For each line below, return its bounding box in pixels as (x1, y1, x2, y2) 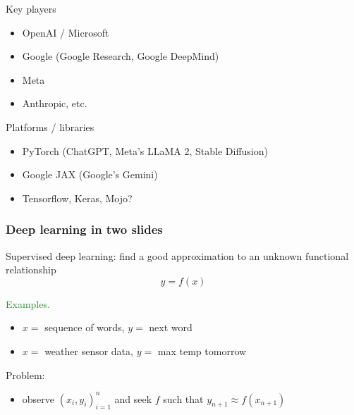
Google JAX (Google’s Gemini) (22, 167, 158, 182)
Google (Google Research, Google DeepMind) (22, 49, 219, 63)
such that (163, 391, 204, 406)
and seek (114, 391, 152, 406)
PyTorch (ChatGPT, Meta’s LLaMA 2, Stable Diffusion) (22, 143, 268, 158)
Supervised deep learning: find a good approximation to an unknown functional (6, 248, 349, 263)
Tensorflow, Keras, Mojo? (22, 190, 133, 205)
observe (22, 391, 55, 406)
